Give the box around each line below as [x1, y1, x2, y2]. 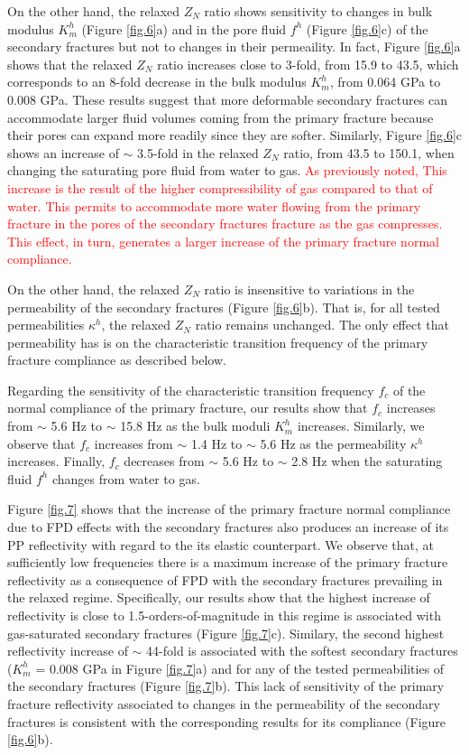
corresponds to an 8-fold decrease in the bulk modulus [7, 72, 307, 91]
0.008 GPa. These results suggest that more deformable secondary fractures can [7, 89, 447, 108]
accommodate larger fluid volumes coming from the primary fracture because [7, 107, 434, 126]
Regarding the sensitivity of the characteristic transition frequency [7, 380, 374, 399]
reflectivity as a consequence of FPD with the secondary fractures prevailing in [7, 570, 443, 589]
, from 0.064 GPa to [329, 72, 441, 91]
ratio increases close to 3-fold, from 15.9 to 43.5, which [157, 54, 459, 73]
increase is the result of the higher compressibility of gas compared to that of [7, 178, 433, 197]
